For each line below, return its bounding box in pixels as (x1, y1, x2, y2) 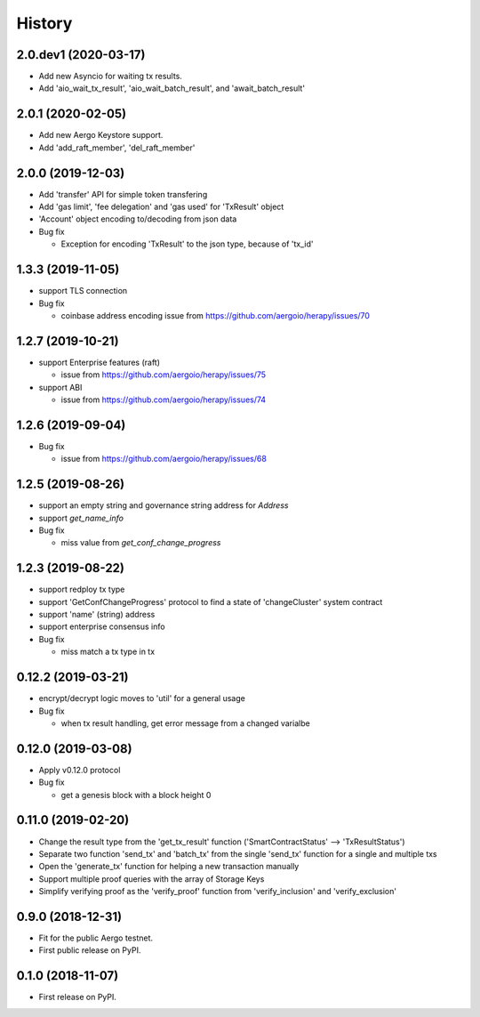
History (16, 13, 73, 33)
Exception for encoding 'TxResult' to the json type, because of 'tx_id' (60, 238, 314, 249)
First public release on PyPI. (38, 945, 141, 956)
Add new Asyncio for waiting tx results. (38, 71, 182, 82)
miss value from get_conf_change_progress (60, 537, 221, 548)
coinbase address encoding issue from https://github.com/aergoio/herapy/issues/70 (60, 310, 371, 320)
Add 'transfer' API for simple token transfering (38, 189, 208, 199)
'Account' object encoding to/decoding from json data (38, 214, 237, 224)
